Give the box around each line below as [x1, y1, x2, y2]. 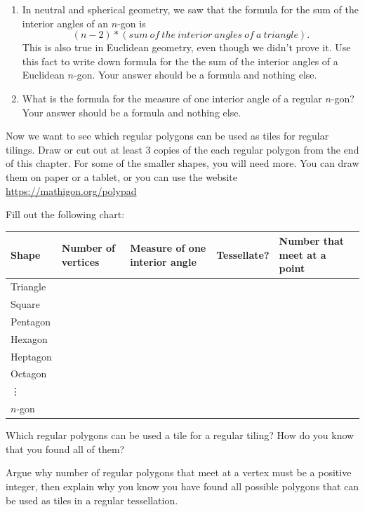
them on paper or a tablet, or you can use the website [6, 169, 238, 184]
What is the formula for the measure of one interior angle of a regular [22, 90, 322, 105]
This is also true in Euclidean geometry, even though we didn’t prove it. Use [22, 40, 351, 55]
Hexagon [11, 331, 48, 346]
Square [11, 297, 40, 311]
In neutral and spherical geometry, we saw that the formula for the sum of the [22, 2, 359, 16]
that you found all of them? [6, 441, 125, 456]
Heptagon [11, 349, 52, 363]
